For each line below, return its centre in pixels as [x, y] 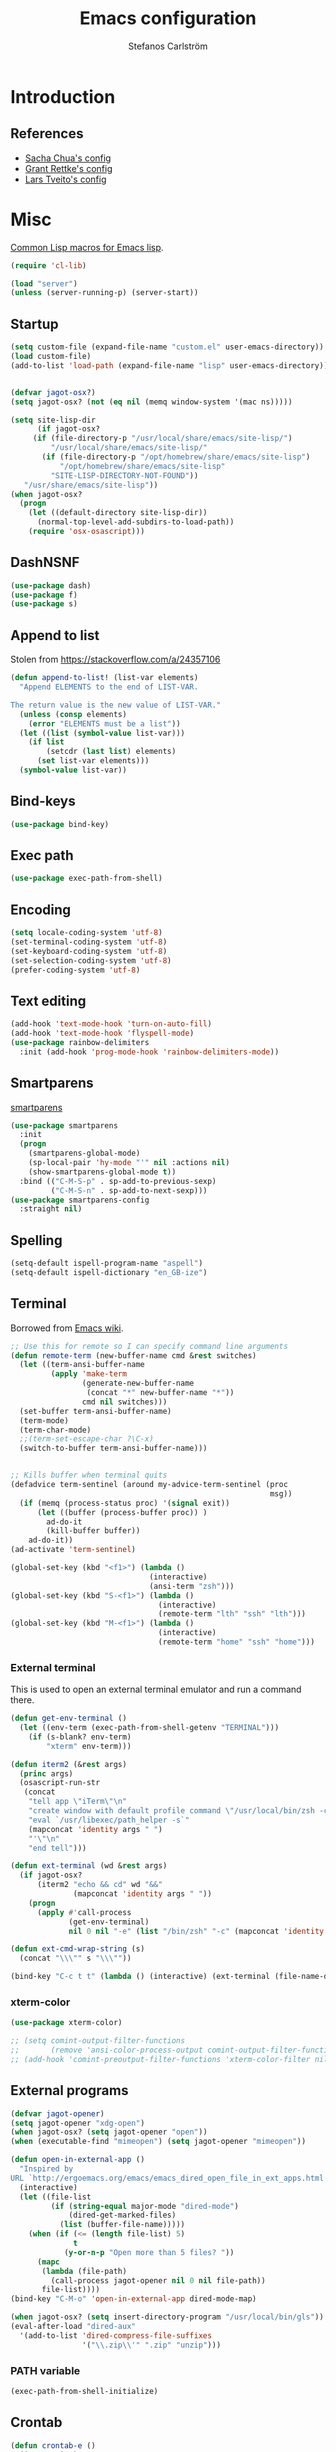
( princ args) [46, 1773]
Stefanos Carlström [168, 46]
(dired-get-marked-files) [122, 2215]
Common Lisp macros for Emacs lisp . [87, 247]
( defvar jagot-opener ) [57, 2113]
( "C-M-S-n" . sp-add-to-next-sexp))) [129, 1190]
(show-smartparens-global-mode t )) [102, 1172]
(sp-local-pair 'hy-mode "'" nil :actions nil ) [129, 1163]
